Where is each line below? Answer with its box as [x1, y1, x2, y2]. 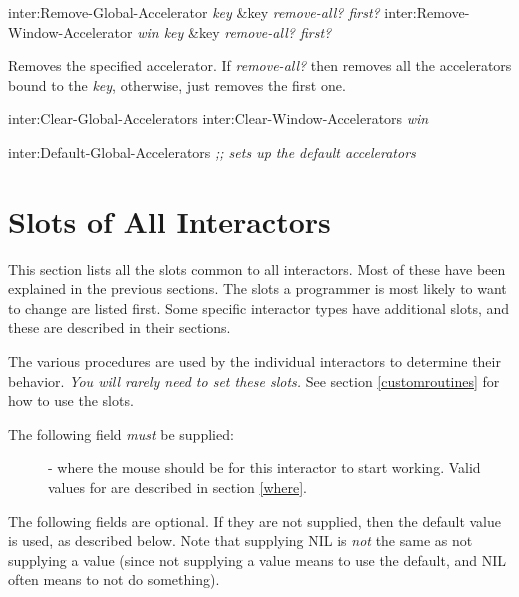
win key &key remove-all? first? [137, 21, 332, 42]
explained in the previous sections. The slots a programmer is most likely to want [8, 278, 507, 299]
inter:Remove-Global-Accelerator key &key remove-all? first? [8, 2, 380, 22]
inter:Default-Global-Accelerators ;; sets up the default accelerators [8, 141, 416, 162]
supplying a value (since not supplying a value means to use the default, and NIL [8, 549, 506, 570]
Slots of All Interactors [8, 200, 331, 241]
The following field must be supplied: [8, 423, 234, 444]
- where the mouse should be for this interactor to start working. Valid [48, 457, 481, 478]
